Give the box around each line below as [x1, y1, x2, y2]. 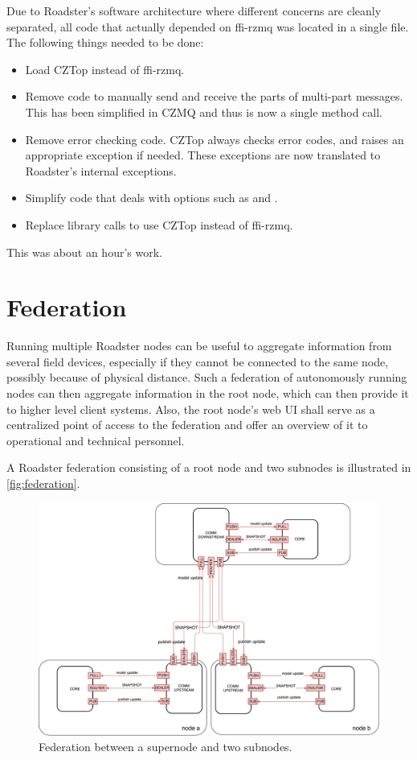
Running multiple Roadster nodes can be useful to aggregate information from [6, 337, 392, 354]
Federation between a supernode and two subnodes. [39, 738, 292, 755]
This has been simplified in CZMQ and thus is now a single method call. [25, 103, 382, 120]
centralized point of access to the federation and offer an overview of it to [6, 416, 368, 433]
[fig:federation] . [6, 475, 80, 491]
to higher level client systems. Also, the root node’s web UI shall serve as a [6, 400, 375, 417]
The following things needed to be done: [6, 34, 204, 51]
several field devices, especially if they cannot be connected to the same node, [6, 353, 389, 370]
